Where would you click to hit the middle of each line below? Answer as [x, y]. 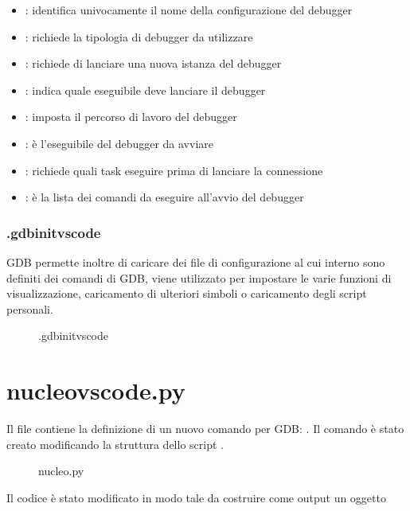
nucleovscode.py [96, 390]
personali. [30, 308]
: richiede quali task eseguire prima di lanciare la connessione [174, 170]
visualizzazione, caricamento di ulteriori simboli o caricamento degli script [187, 293]
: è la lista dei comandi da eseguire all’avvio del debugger [164, 197]
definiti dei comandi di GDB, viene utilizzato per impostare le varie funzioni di [199, 277]
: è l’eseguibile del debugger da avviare [119, 143]
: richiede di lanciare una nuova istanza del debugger [153, 63]
